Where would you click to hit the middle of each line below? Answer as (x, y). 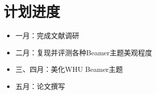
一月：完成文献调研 (47, 35)
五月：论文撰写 (40, 86)
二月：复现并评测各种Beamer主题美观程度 (84, 52)
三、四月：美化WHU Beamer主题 (69, 69)
